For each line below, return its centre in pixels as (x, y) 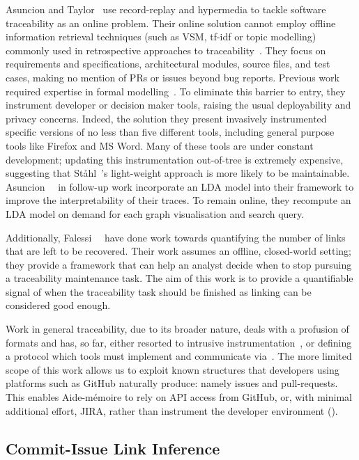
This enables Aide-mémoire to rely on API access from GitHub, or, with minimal (179, 397)
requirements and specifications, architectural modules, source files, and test (168, 64)
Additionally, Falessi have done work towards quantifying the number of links (176, 237)
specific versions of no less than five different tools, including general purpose (170, 132)
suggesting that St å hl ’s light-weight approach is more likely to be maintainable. (178, 173)
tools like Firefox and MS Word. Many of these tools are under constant (160, 145)
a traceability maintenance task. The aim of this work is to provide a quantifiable (179, 278)
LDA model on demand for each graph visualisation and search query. (155, 213)
